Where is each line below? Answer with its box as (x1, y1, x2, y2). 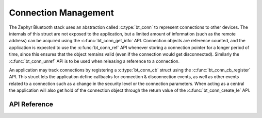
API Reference (9, 100, 53, 108)
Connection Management (9, 7, 114, 18)
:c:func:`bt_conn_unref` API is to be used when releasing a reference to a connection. (9, 58, 180, 64)
